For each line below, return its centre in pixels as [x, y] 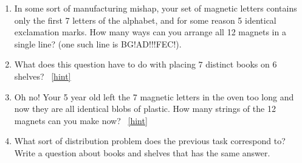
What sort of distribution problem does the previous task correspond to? [150, 141]
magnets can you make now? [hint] [81, 120]
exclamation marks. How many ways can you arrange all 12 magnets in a [150, 32]
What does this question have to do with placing [105, 64]
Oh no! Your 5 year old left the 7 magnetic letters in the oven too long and [154, 96]
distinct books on [238, 64]
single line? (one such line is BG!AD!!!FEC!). [98, 43]
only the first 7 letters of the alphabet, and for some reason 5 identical [145, 20]
